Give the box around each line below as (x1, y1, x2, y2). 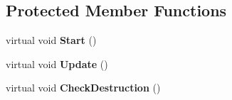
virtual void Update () (6, 56, 108, 71)
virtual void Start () (6, 33, 97, 48)
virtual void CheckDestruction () (6, 80, 161, 95)
